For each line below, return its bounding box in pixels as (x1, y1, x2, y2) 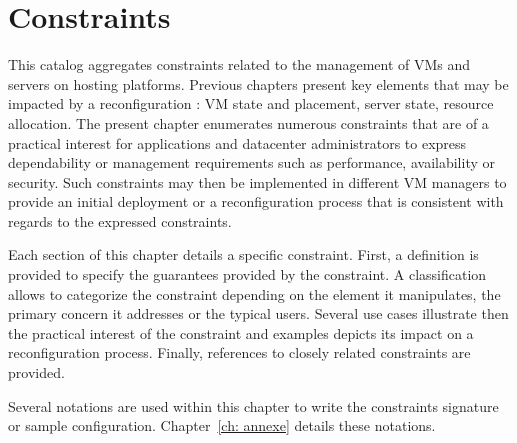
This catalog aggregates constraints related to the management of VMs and (8, 54, 471, 75)
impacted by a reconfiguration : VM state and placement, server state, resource (8, 93, 494, 114)
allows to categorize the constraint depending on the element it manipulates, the (8, 283, 501, 304)
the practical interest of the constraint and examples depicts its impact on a (8, 322, 474, 343)
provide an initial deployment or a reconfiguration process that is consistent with (8, 191, 504, 212)
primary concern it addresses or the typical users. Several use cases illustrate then (8, 303, 509, 324)
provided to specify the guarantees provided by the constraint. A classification (8, 264, 487, 285)
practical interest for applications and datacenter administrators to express (8, 132, 467, 153)
